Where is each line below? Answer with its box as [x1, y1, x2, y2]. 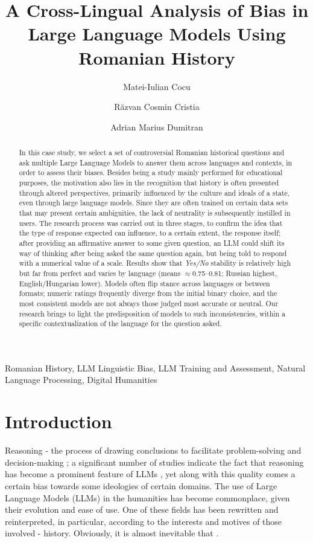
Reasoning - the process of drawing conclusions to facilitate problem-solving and [5, 444, 302, 457]
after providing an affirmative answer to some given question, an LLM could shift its [19, 237, 285, 248]
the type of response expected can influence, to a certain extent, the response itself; [19, 228, 281, 238]
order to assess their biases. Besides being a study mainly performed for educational [19, 167, 283, 178]
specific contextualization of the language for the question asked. [19, 318, 222, 329]
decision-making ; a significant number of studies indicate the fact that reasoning [5, 455, 304, 468]
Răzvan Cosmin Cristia [114, 100, 200, 113]
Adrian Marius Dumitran [110, 120, 203, 133]
